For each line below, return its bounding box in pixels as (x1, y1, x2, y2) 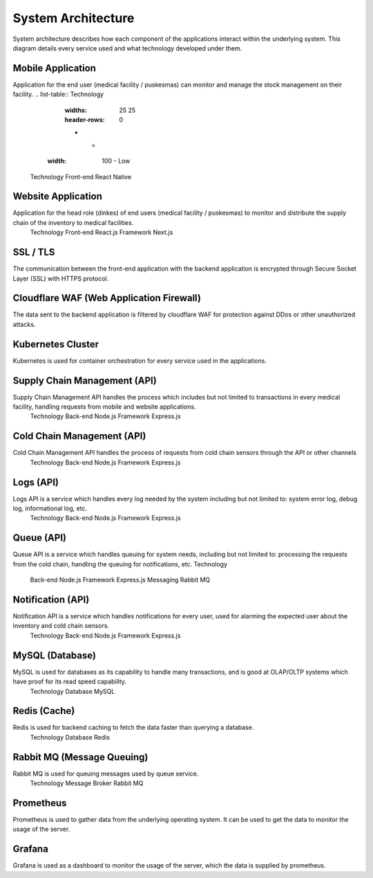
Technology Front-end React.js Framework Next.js (30, 229, 173, 237)
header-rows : (64, 116, 105, 124)
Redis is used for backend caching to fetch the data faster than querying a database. (12, 724, 254, 732)
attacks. (12, 320, 36, 328)
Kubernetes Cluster (12, 338, 99, 350)
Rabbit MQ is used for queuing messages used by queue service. (12, 769, 199, 778)
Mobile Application (12, 62, 97, 74)
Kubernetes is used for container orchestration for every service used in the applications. (12, 357, 267, 365)
